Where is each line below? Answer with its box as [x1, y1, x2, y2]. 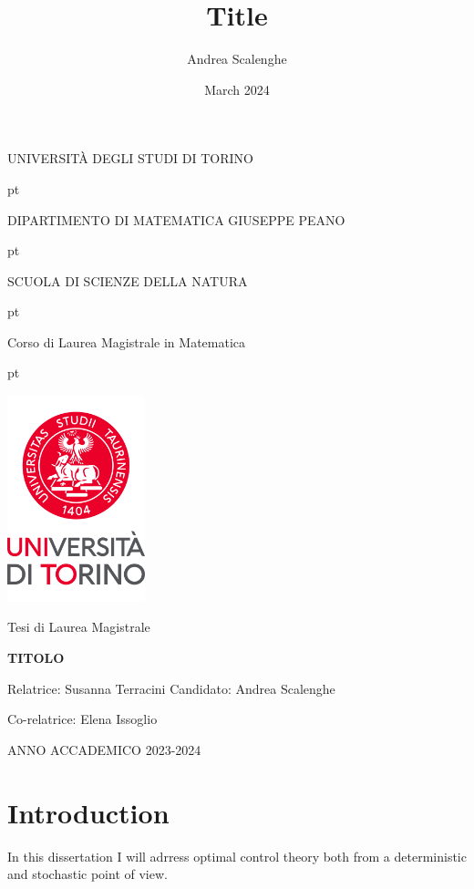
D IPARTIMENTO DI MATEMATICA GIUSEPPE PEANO [7, 210, 345, 229]
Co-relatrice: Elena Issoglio [7, 709, 158, 729]
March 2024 [204, 79, 270, 98]
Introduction [7, 793, 170, 831]
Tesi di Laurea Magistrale [7, 617, 150, 636]
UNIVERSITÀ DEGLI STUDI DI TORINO [7, 149, 253, 168]
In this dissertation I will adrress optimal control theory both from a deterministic [7, 846, 467, 865]
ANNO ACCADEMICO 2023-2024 [7, 739, 201, 759]
